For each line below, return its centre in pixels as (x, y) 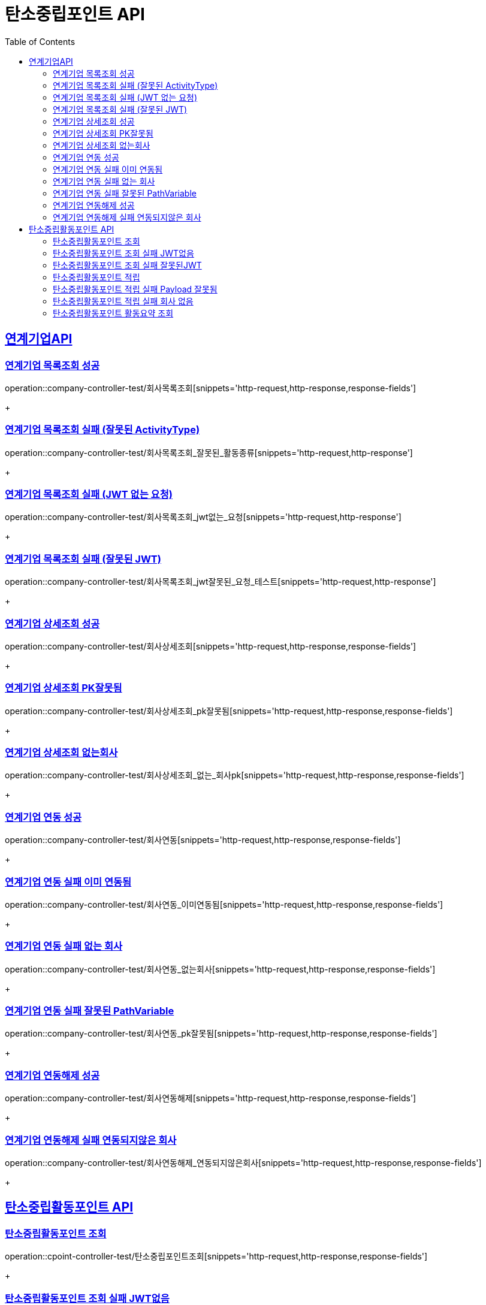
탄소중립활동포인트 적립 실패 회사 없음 (123, 301)
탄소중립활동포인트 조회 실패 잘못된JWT (127, 265)
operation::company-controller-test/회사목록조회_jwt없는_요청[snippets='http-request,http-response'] (203, 517)
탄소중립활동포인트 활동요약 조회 (113, 313)
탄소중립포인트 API (75, 14)
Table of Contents (40, 41)
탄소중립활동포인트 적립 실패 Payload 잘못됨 (135, 289)
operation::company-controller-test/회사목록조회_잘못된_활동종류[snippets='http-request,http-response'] (209, 452)
